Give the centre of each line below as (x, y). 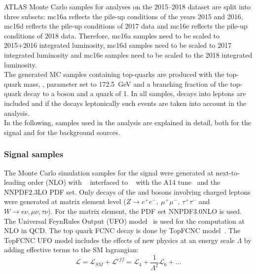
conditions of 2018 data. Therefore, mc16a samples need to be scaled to (112, 35)
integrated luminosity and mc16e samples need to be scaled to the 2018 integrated (128, 54)
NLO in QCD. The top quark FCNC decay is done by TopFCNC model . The (122, 230)
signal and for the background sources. (62, 132)
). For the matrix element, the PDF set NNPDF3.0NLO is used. (145, 211)
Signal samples (34, 154)
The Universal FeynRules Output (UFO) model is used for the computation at (124, 221)
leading (15, 182)
